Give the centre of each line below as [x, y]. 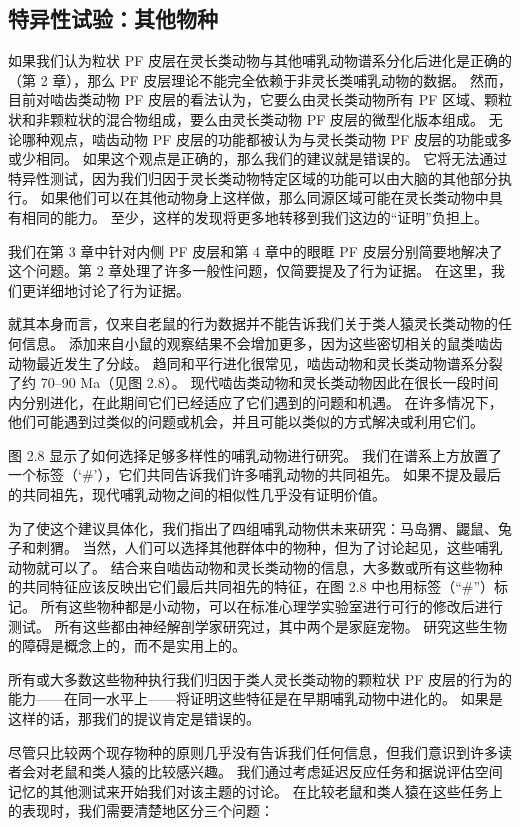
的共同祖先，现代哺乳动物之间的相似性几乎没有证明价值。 [197, 494]
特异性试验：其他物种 [113, 18]
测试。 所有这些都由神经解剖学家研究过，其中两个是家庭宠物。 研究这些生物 [258, 625]
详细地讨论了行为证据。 [112, 289]
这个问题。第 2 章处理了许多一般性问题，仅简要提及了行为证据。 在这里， [249, 270]
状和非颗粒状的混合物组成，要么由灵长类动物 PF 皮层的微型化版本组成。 [246, 118]
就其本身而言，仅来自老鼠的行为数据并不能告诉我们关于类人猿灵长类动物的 [253, 323]
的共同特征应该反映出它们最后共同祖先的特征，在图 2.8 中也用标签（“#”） [251, 586]
